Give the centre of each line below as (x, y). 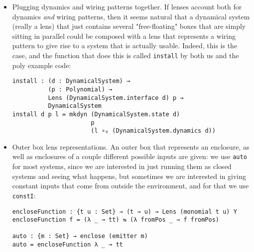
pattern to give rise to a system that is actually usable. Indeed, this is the (125, 45)
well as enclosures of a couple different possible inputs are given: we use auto (129, 156)
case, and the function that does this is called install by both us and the (126, 55)
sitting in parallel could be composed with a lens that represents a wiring (124, 36)
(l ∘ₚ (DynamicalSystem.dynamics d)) (153, 131)
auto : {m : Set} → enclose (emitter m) (80, 236)
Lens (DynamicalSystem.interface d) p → (116, 98)
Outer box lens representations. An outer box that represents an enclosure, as (131, 146)
